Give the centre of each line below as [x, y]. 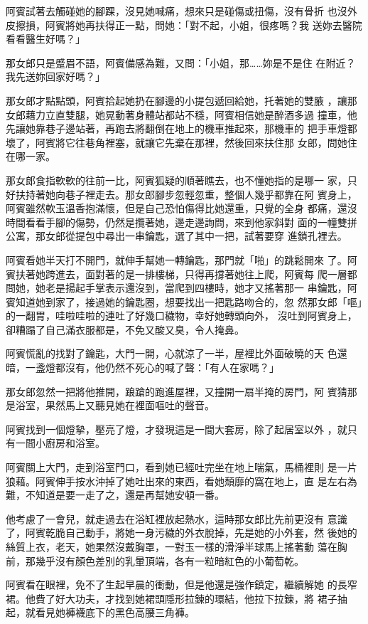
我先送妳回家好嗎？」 [55, 76]
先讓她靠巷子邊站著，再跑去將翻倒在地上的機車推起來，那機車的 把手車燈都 [182, 128]
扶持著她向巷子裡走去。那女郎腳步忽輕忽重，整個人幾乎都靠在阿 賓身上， [186, 194]
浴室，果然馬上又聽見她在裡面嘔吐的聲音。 [115, 405]
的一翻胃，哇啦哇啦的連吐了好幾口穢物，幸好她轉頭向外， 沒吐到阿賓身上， [182, 316]
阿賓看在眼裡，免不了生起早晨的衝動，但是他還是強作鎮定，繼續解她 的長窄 [182, 585]
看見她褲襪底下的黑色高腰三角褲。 [115, 612]
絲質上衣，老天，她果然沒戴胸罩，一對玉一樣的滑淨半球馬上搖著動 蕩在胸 [177, 546]
